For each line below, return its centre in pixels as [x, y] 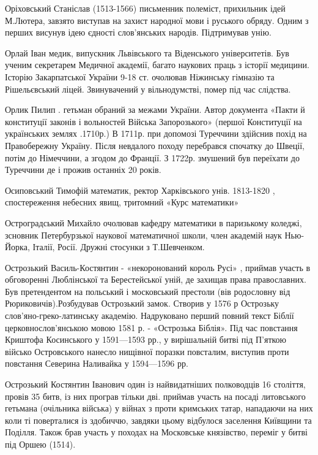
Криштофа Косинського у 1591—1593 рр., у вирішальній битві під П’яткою [146, 339]
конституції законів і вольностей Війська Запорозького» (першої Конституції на [153, 121]
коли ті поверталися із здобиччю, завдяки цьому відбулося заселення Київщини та [158, 420]
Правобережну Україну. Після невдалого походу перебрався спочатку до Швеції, [155, 145]
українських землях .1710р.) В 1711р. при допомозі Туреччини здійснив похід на [156, 133]
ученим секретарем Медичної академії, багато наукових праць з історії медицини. [157, 65]
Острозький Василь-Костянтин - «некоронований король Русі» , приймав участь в [158, 267]
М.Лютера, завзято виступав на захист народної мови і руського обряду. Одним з [157, 20]
